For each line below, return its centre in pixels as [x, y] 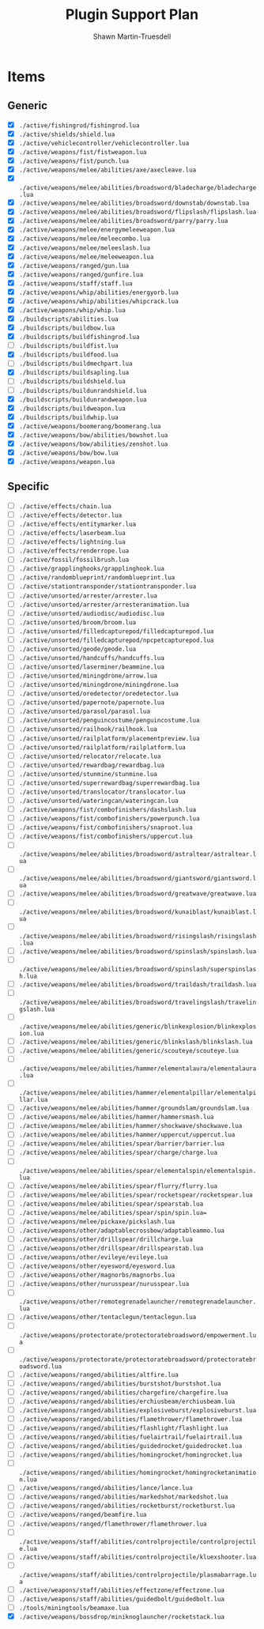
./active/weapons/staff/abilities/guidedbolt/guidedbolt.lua [121, 1599]
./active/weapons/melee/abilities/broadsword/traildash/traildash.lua [138, 984]
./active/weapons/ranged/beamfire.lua [83, 1515]
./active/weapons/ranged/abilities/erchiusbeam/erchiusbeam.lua [127, 1401]
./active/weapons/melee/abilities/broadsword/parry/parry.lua [123, 221]
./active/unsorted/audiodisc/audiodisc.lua [92, 613]
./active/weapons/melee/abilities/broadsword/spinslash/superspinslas [138, 969]
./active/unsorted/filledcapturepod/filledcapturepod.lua [116, 631]
